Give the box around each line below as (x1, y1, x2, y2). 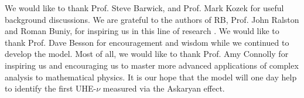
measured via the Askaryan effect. (103, 82, 225, 94)
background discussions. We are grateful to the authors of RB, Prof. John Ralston (5, 13, 299, 25)
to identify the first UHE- (5, 82, 97, 94)
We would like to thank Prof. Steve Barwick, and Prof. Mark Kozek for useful (5, 2, 284, 13)
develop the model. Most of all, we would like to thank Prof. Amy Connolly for (5, 48, 289, 60)
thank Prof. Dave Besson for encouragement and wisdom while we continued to (5, 36, 289, 48)
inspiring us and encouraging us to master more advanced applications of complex (5, 59, 299, 71)
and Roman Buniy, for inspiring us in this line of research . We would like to (5, 25, 279, 37)
